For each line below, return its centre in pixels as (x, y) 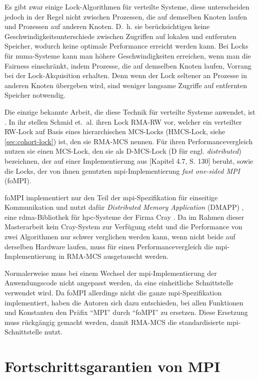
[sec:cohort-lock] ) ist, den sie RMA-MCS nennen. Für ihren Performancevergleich (129, 141)
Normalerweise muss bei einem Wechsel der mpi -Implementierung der (111, 273)
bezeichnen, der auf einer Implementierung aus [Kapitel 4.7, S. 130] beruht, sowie (129, 160)
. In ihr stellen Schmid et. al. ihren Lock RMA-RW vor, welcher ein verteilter (123, 121)
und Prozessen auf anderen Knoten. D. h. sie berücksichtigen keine (107, 26)
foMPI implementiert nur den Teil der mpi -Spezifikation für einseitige (111, 197)
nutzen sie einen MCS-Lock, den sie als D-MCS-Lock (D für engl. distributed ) (123, 151)
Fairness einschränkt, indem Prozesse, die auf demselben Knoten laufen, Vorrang (128, 65)
